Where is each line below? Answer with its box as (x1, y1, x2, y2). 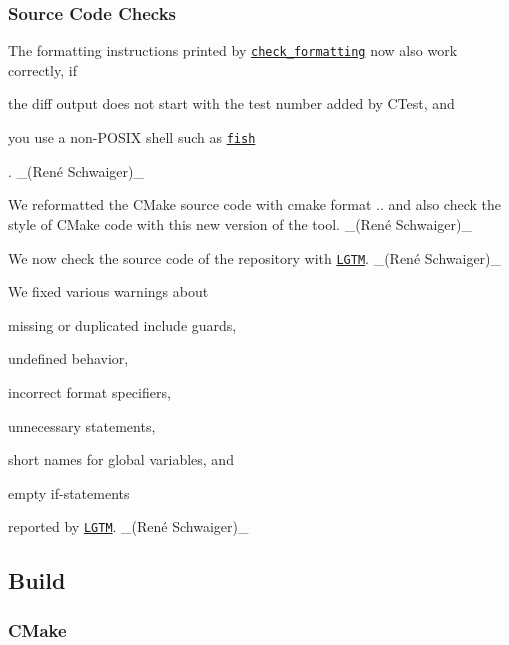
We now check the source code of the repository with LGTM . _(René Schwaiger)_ (8, 247, 502, 268)
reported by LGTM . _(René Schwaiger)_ (8, 516, 249, 537)
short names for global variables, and (8, 449, 234, 470)
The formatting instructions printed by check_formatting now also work (8, 40, 458, 61)
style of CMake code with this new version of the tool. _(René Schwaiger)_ (8, 213, 473, 234)
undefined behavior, (8, 348, 129, 369)
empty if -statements (8, 482, 130, 503)
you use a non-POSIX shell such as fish (8, 127, 256, 148)
